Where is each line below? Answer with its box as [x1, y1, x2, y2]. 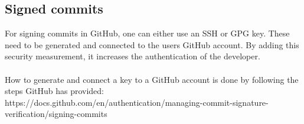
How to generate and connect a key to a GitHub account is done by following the [5, 73, 299, 85]
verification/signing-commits [5, 108, 107, 120]
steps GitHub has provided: [5, 85, 104, 97]
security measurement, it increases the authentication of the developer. [5, 50, 260, 62]
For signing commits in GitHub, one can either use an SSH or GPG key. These [5, 27, 290, 39]
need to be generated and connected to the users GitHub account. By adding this [5, 38, 299, 51]
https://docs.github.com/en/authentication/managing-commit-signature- [5, 96, 269, 108]
